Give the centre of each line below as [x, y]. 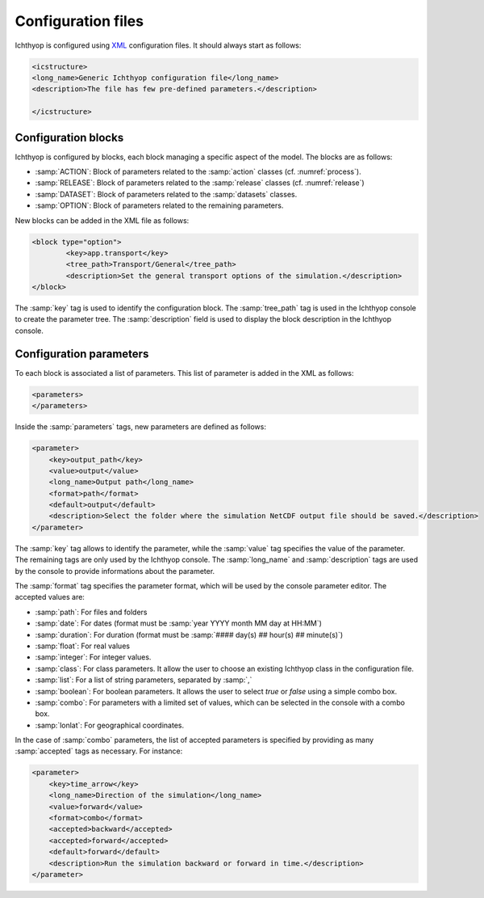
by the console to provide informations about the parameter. [115, 571]
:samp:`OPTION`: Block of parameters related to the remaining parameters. [159, 205]
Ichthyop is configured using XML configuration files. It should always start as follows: [158, 45]
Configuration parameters [82, 354]
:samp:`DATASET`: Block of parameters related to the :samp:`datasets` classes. [166, 194]
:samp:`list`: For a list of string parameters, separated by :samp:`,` [144, 680]
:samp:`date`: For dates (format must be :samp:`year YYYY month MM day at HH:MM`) [179, 623]
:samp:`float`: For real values [83, 646]
